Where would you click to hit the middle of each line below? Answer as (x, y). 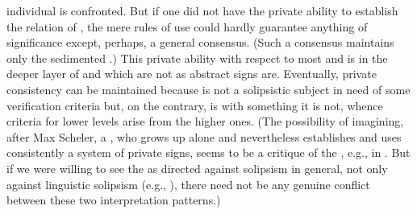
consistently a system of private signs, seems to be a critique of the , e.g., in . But (208, 152)
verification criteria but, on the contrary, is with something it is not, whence (195, 105)
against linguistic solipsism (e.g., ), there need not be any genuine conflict (188, 184)
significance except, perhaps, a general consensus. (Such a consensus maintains (200, 42)
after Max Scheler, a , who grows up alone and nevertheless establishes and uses (204, 136)
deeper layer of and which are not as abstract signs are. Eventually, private (192, 74)
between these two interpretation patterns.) (114, 200)
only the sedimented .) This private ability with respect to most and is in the (197, 58)
